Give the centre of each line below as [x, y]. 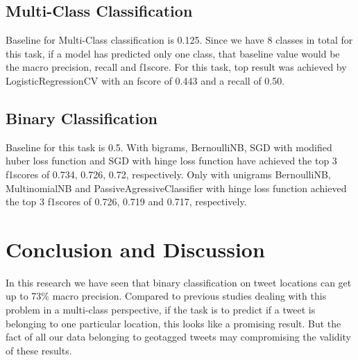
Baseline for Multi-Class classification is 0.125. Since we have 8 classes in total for [179, 40]
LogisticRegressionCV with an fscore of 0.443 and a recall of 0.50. [145, 80]
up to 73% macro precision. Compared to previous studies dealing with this [166, 296]
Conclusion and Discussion [135, 249]
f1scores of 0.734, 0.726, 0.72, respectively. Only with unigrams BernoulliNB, [168, 174]
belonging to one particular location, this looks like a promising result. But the [173, 323]
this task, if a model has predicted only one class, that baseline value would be [173, 53]
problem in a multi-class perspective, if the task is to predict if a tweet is [161, 310]
